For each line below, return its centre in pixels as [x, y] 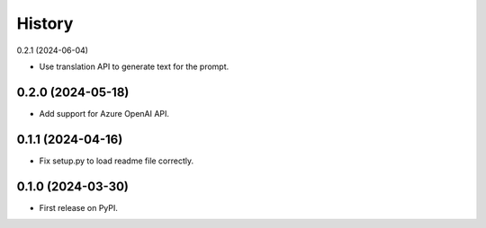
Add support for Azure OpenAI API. [104, 113]
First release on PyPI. [79, 207]
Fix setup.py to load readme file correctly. [117, 161]
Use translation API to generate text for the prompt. [134, 66]
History [45, 23]
